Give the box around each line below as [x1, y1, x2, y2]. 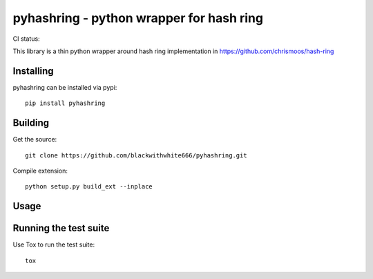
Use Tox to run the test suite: [12, 240, 95, 249]
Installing [12, 65, 55, 77]
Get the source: [12, 135, 57, 144]
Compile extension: [12, 166, 68, 175]
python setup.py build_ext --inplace [25, 183, 153, 191]
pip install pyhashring [25, 99, 106, 107]
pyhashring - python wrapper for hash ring [12, 10, 264, 26]
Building [12, 117, 50, 129]
